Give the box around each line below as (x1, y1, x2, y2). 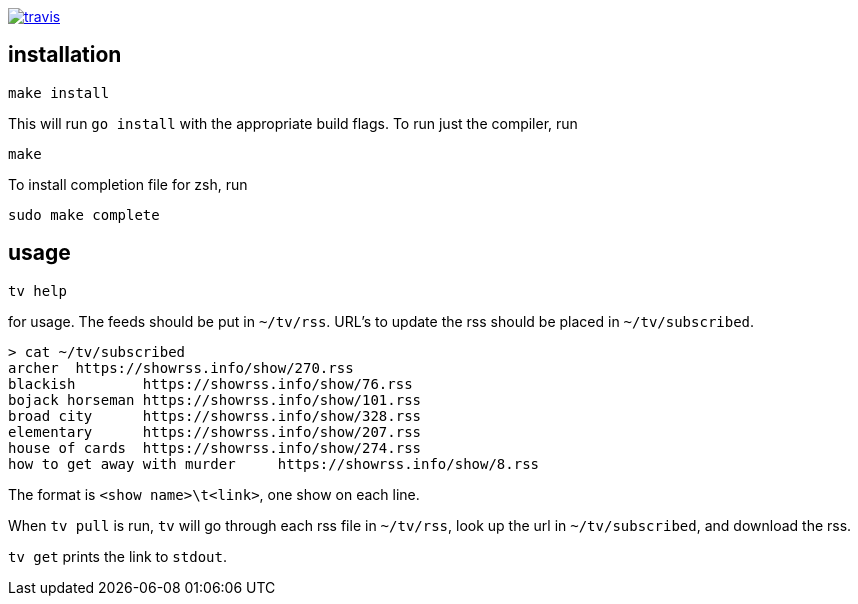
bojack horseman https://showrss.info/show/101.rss (8, 391, 422, 408)
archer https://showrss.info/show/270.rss (8, 359, 354, 376)
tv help (8, 282, 68, 299)
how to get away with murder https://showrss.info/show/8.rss (8, 455, 540, 472)
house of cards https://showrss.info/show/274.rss (8, 439, 422, 456)
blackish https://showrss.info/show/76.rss (8, 375, 413, 392)
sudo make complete (8, 206, 160, 223)
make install (8, 84, 110, 101)
